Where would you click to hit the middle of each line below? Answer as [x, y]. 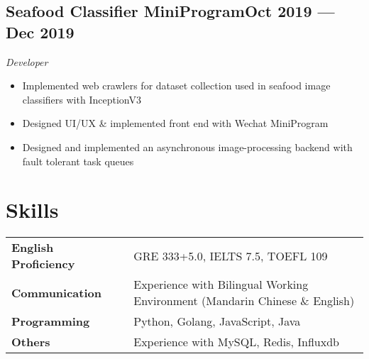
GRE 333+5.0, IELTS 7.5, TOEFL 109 [231, 255]
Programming [51, 321]
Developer [27, 61]
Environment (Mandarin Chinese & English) [244, 301]
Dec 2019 [40, 32]
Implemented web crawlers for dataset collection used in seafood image [176, 85]
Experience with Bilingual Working [221, 285]
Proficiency [43, 264]
